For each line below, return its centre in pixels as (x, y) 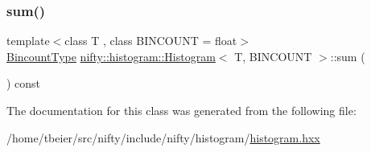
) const (24, 83)
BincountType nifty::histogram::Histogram (111, 56)
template (28, 41)
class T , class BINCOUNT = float (151, 41)
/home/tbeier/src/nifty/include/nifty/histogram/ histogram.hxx (163, 137)
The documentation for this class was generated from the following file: (181, 110)
